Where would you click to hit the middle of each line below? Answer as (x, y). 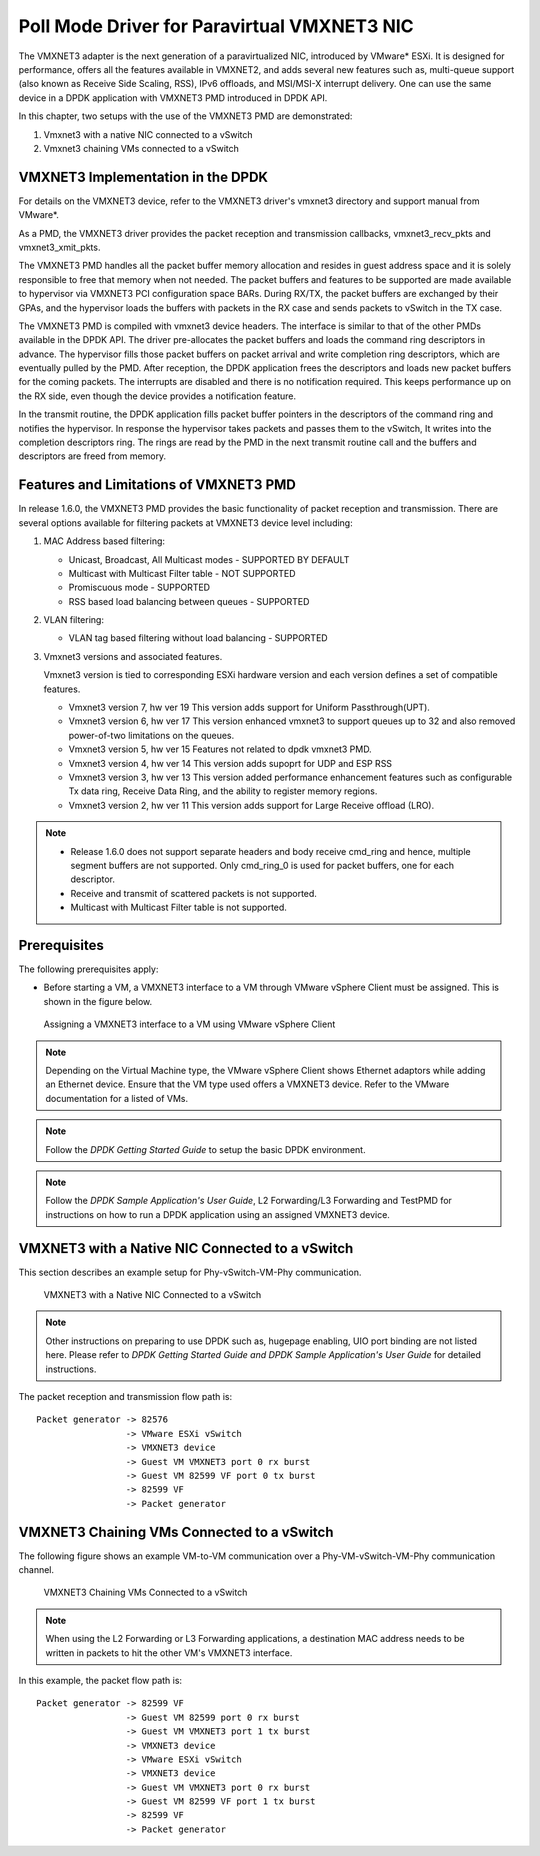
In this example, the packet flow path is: (100, 1680)
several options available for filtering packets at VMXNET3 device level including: (186, 522)
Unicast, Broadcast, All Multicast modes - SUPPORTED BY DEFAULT (209, 559)
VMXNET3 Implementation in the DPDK (143, 176)
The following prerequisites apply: (88, 969)
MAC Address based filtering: (104, 541)
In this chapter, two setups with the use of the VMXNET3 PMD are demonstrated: (185, 116)
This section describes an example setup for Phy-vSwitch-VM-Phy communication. (190, 1272)
